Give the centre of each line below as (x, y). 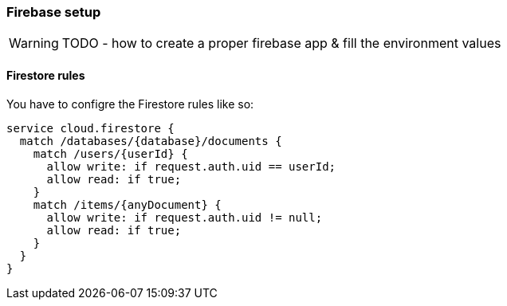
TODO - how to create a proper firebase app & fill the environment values (281, 43)
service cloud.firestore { (90, 128)
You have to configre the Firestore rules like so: (130, 104)
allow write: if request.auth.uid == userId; (191, 166)
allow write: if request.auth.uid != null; (185, 217)
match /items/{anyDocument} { (127, 204)
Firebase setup (54, 12)
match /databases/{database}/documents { (151, 141)
